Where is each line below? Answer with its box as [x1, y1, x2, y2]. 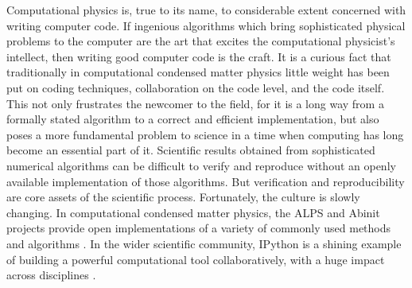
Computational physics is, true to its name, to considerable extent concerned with [6, 2, 406, 18]
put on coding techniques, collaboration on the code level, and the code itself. [6, 79, 385, 95]
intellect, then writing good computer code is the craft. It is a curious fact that [6, 48, 391, 64]
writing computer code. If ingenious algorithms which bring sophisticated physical [6, 17, 406, 33]
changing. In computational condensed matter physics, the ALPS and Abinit [6, 204, 380, 220]
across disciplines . [6, 267, 96, 283]
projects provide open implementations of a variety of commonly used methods [6, 220, 391, 236]
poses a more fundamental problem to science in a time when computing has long [6, 126, 404, 142]
